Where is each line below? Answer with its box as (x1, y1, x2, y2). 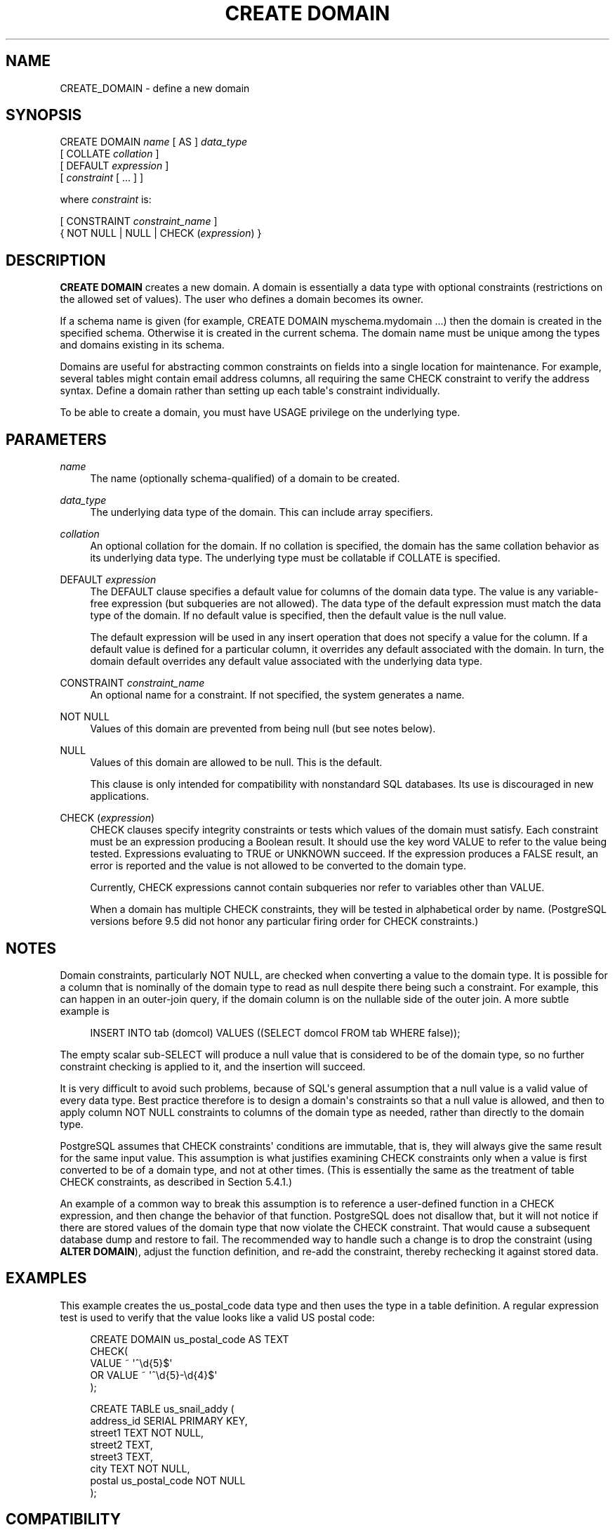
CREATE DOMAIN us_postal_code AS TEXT (90, 1333, 289, 1345)
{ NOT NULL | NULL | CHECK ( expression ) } (60, 227, 262, 240)
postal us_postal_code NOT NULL (90, 1474, 246, 1486)
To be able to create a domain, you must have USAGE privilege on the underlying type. (60, 406, 461, 419)
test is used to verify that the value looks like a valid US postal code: (60, 1311, 375, 1323)
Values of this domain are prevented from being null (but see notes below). (90, 722, 436, 735)
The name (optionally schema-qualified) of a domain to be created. (90, 472, 400, 485)
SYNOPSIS (6, 106, 82, 124)
